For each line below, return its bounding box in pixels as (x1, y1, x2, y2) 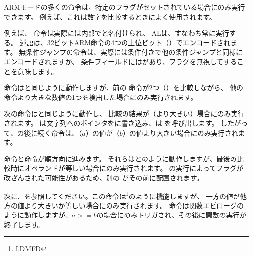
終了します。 (4, 219, 44, 229)
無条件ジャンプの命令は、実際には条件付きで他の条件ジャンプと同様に (19, 47, 243, 57)
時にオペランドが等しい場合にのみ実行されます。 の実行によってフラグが (10, 163, 244, 173)
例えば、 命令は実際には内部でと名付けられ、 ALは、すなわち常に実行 (4, 28, 229, 38)
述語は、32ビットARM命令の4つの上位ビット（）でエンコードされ (19, 37, 231, 47)
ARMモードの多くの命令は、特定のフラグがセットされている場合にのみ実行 (4, 2, 245, 12)
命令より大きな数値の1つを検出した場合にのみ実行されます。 (4, 92, 198, 102)
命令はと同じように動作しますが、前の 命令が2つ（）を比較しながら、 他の (4, 82, 244, 93)
